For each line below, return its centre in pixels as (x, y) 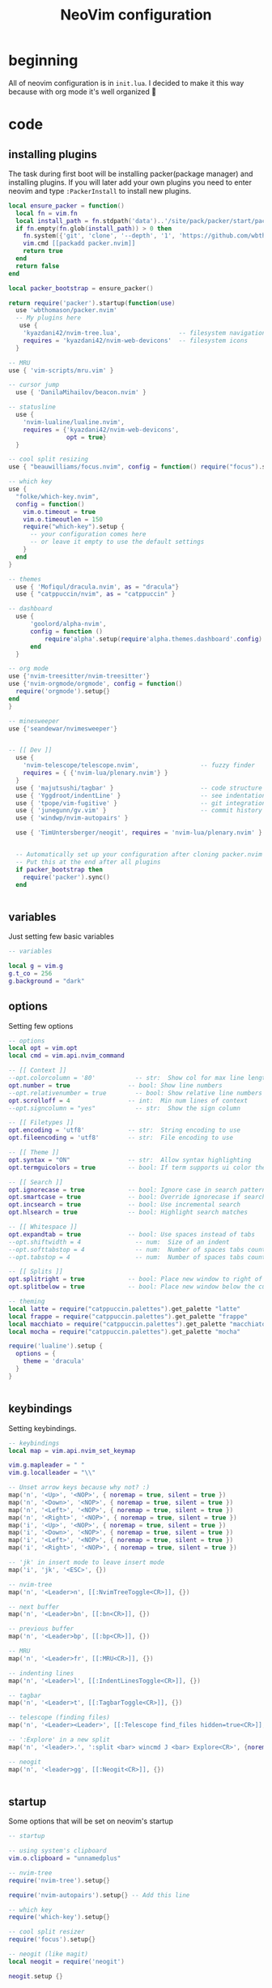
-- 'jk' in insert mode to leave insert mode (86, 1562)
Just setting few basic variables (62, 936)
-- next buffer (34, 1607)
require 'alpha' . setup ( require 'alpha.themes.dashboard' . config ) (153, 639)
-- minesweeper (34, 721)
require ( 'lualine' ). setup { (56, 1346)
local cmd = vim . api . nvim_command (67, 1056)
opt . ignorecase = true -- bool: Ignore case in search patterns (139, 1189)
